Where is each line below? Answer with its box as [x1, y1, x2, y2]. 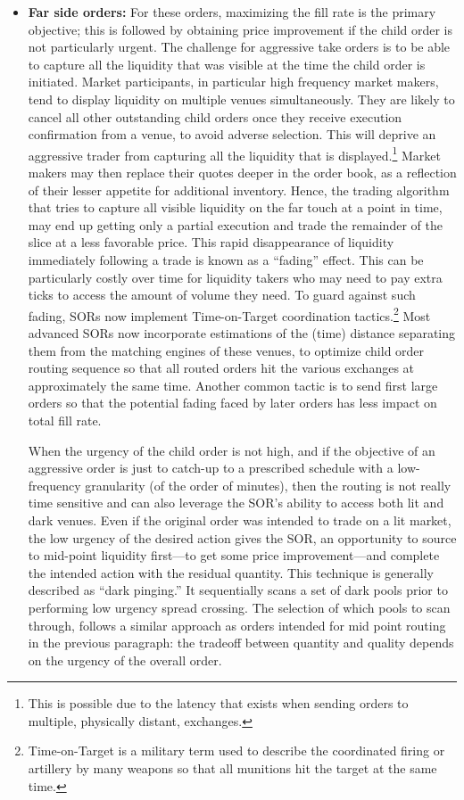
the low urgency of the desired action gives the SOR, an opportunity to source [28, 528, 457, 547]
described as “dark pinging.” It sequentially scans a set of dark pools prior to [28, 581, 448, 599]
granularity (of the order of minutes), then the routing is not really [85, 475, 452, 494]
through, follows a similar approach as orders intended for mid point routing [28, 615, 446, 634]
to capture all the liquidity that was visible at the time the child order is [28, 54, 426, 73]
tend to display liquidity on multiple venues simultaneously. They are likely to [28, 89, 455, 108]
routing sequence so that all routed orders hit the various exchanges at [28, 359, 415, 377]
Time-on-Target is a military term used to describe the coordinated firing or [28, 741, 445, 760]
